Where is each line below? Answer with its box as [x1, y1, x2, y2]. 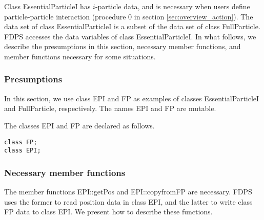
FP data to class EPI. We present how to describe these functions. [4, 206, 213, 217]
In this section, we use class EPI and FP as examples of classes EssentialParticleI [4, 93, 259, 103]
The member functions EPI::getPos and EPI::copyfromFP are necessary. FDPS [4, 186, 252, 197]
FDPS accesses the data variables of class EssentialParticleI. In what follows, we [4, 31, 256, 41]
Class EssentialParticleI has [4, 1, 91, 11]
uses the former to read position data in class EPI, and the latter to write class [4, 196, 253, 207]
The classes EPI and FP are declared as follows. [4, 120, 155, 130]
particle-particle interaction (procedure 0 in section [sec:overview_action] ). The [4, 11, 253, 21]
